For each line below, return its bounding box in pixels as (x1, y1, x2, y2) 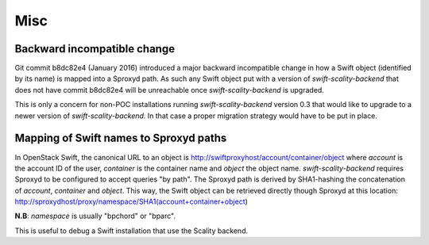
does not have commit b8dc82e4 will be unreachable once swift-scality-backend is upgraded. (14, 85, 325, 94)
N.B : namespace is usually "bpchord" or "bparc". (14, 211, 176, 221)
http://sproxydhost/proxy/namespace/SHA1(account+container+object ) (14, 197, 248, 206)
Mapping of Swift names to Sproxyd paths (14, 132, 227, 145)
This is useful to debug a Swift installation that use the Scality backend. (14, 226, 249, 235)
